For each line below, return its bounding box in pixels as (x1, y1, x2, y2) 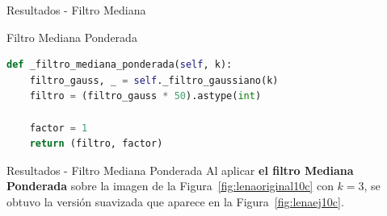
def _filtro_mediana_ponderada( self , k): (6, 59, 233, 71)
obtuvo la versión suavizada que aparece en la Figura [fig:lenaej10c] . (6, 193, 344, 210)
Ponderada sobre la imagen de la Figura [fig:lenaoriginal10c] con (6, 177, 334, 194)
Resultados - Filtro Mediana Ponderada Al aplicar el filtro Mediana (6, 161, 354, 178)
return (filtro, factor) (29, 138, 163, 150)
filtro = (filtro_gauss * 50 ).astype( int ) (29, 90, 262, 102)
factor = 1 (29, 122, 88, 134)
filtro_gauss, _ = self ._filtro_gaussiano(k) (29, 74, 279, 86)
